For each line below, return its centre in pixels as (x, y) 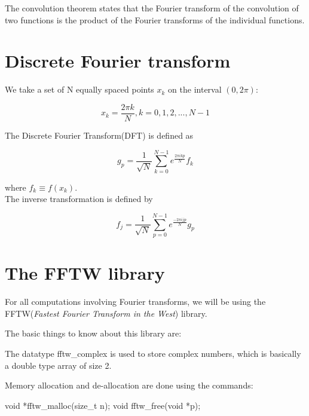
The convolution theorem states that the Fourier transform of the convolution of (152, 8)
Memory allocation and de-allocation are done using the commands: (129, 385)
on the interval (195, 89)
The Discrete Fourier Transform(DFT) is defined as (99, 135)
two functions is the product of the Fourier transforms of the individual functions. (155, 19)
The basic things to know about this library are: (93, 333)
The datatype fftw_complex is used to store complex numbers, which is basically (153, 353)
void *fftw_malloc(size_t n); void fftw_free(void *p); (103, 405)
